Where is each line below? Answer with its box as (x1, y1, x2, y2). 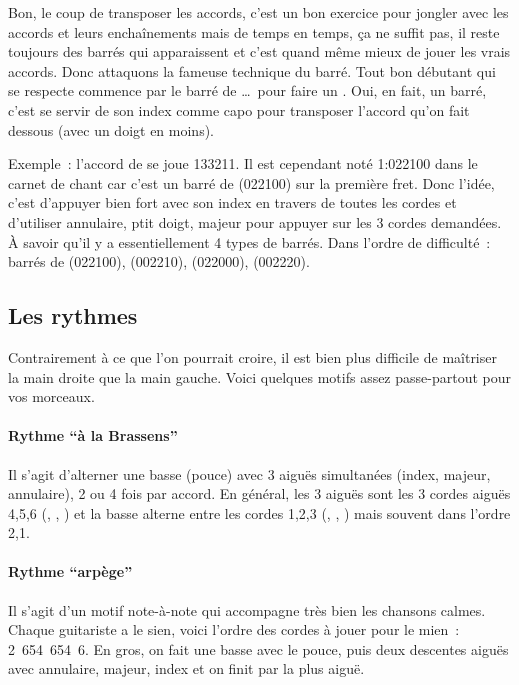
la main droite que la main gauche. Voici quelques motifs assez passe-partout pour (8, 366, 512, 387)
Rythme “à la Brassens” (8, 425, 178, 446)
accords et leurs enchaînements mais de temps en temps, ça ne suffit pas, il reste (8, 21, 500, 42)
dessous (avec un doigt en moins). (8, 119, 215, 140)
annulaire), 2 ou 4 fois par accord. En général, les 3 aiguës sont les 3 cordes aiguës (8, 483, 511, 504)
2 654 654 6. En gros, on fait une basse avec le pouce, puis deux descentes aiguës (8, 638, 509, 659)
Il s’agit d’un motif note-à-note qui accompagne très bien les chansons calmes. (8, 599, 486, 620)
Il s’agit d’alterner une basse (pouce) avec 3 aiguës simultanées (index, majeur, (8, 463, 491, 484)
